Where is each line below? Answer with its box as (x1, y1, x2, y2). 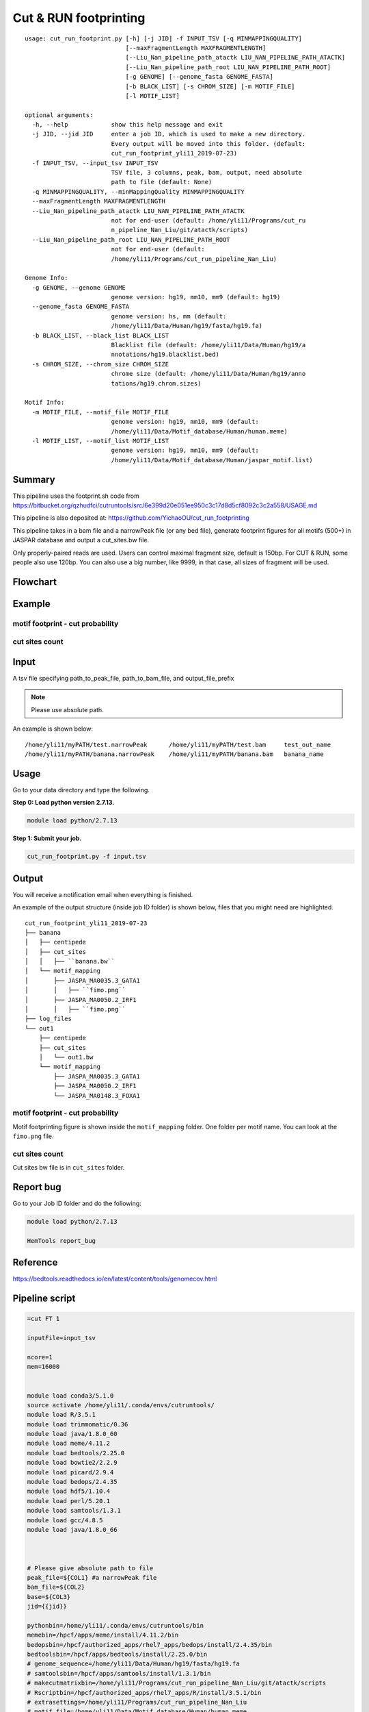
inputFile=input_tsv (27, 1334, 96, 1342)
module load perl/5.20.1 (27, 1497, 111, 1505)
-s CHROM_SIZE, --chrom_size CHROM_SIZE (31, 360, 169, 368)
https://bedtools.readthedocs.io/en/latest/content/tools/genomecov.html (12, 1274, 217, 1283)
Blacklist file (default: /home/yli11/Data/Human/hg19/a (111, 341, 306, 349)
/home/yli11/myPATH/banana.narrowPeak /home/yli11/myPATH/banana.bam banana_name (25, 751, 324, 758)
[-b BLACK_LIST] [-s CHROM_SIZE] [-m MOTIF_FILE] (125, 82, 295, 90)
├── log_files (25, 1015, 72, 1023)
